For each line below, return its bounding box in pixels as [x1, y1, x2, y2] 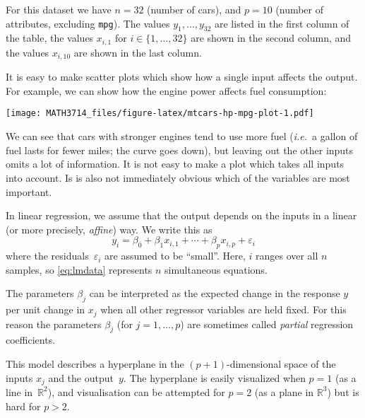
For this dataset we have [6, 2, 112, 16]
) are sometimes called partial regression [180, 316, 354, 331]
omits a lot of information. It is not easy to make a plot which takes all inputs [6, 156, 345, 171]
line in [6, 384, 33, 399]
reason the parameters [6, 316, 102, 331]
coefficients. [6, 332, 56, 347]
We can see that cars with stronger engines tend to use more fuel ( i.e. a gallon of [6, 129, 358, 144]
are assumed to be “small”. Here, [104, 248, 246, 263]
